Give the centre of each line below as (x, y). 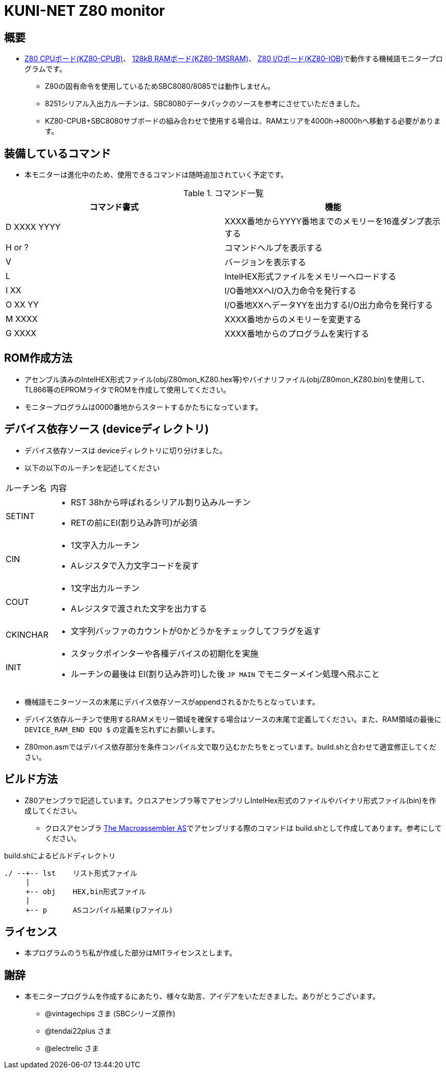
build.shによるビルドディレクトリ (60, 855)
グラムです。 (46, 69)
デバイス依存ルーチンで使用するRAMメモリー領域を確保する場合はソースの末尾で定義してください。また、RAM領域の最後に (233, 719)
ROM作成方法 (38, 358)
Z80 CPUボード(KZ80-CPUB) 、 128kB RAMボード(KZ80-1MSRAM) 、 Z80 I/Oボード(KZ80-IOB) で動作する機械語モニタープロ (234, 59)
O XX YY (22, 305)
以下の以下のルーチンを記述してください (92, 468)
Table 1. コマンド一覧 (224, 193)
